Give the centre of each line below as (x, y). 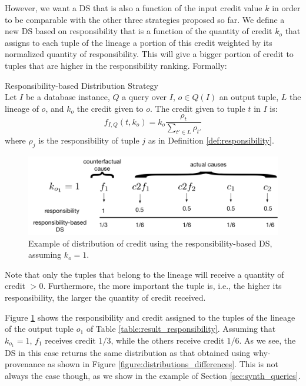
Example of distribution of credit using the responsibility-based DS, (150, 243)
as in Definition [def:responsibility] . (211, 140)
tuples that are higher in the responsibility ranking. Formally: (116, 65)
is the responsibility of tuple (89, 140)
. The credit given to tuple (197, 108)
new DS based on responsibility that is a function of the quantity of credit (139, 31)
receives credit (70, 340)
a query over (144, 97)
